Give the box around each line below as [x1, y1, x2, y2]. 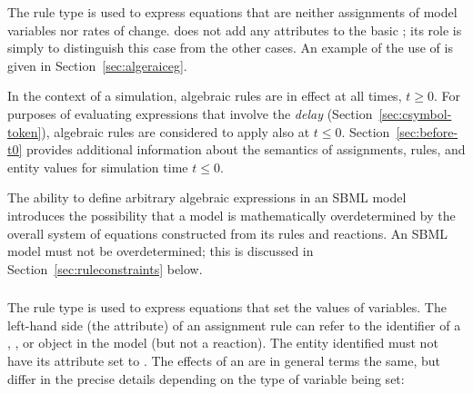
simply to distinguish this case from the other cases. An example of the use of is [7, 38, 453, 57]
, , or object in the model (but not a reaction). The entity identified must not [7, 333, 438, 352]
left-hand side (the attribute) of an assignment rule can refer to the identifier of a [7, 315, 461, 334]
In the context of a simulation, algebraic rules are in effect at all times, [7, 86, 402, 105]
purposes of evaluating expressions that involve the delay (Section [7, 103, 373, 123]
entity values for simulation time [7, 157, 188, 176]
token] [7, 122, 42, 141]
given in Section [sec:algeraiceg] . [7, 55, 187, 74]
